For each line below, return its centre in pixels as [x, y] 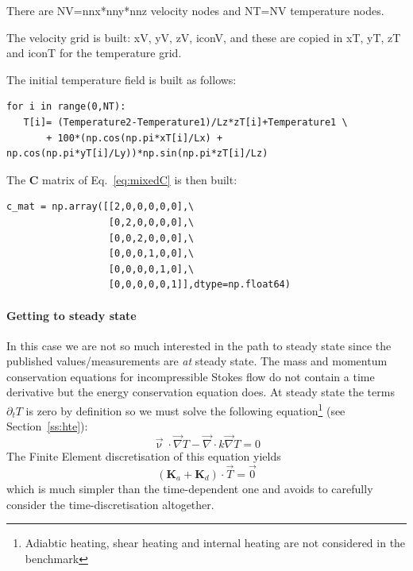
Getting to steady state [71, 315]
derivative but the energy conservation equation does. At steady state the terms [201, 392]
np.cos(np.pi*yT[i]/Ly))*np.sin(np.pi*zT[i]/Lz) [137, 154]
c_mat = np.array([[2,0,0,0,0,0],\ [100, 207]
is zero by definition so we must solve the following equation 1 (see [185, 409]
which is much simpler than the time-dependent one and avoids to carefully [190, 488]
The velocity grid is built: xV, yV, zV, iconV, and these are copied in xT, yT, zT [204, 37]
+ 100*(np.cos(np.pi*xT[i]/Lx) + [135, 138]
